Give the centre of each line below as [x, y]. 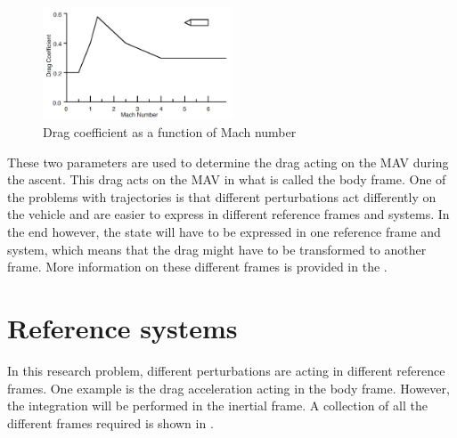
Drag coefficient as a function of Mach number [170, 132]
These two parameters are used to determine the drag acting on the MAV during [228, 162]
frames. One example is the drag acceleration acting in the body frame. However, [228, 388]
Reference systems [122, 328]
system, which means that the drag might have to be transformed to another [217, 249]
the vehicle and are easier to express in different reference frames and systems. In [228, 214]
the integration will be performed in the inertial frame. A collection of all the [217, 406]
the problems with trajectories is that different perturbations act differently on [222, 196]
